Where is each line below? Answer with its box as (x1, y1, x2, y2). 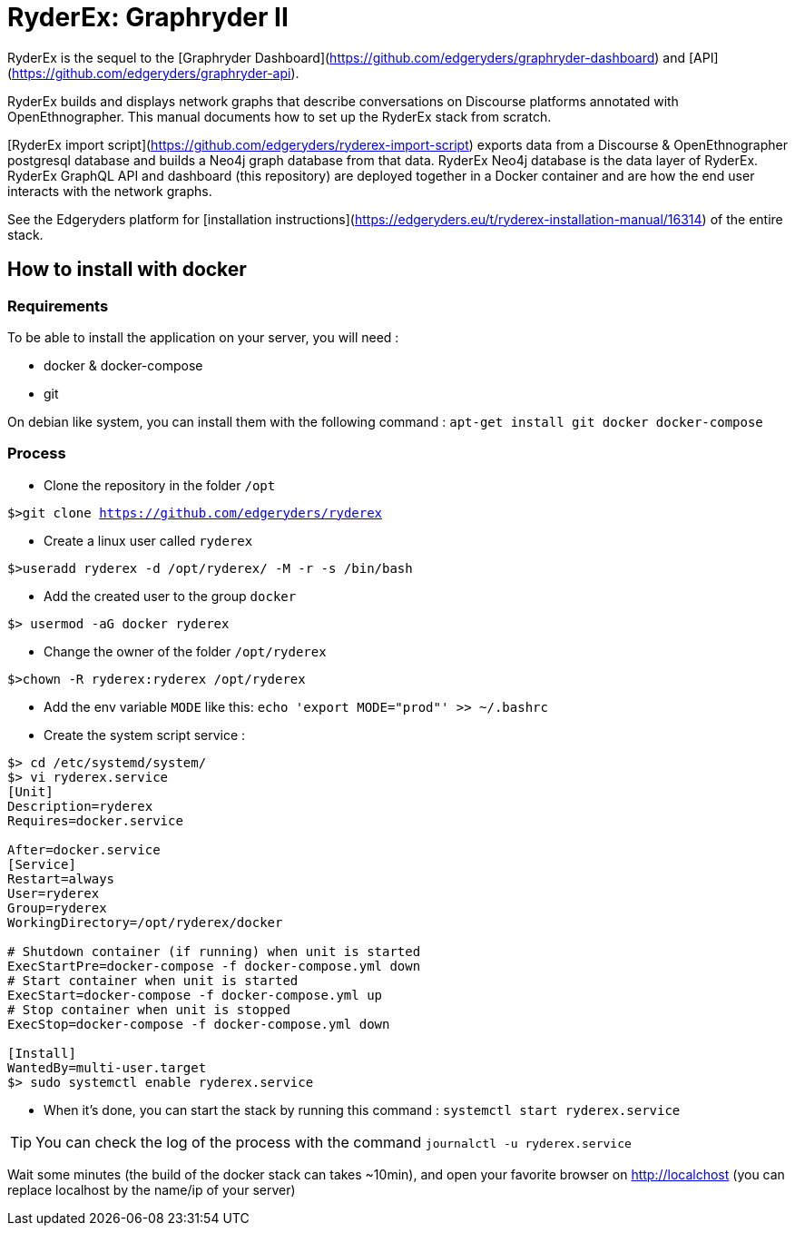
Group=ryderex (7, 900, 107, 915)
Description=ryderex (7, 798, 153, 814)
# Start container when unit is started (7, 972, 299, 988)
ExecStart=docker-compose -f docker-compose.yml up (7, 987, 383, 1002)
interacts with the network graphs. (7, 182, 212, 199)
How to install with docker (7, 258, 247, 281)
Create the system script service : (44, 726, 246, 743)
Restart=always (7, 871, 115, 886)
